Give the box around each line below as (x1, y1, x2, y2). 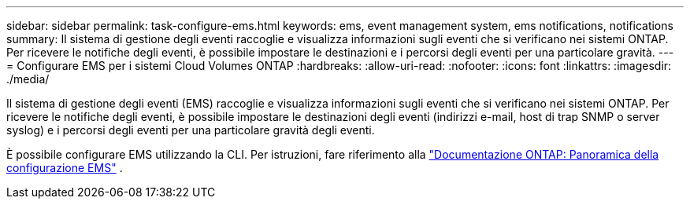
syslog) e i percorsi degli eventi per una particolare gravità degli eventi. (6, 123, 375, 137)
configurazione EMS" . (6, 161, 123, 174)
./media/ (6, 72, 50, 86)
